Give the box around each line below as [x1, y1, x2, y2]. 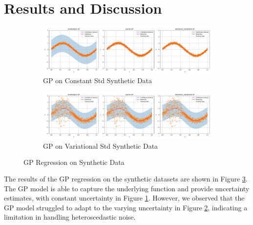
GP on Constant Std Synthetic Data [43, 75, 152, 86]
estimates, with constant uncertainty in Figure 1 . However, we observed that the [4, 193, 245, 203]
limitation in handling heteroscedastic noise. [4, 212, 136, 222]
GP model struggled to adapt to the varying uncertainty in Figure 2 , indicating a [4, 202, 248, 212]
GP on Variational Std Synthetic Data [43, 140, 158, 151]
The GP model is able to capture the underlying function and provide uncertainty [4, 183, 250, 193]
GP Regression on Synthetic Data [23, 157, 125, 167]
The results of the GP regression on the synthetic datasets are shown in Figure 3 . [4, 173, 248, 183]
